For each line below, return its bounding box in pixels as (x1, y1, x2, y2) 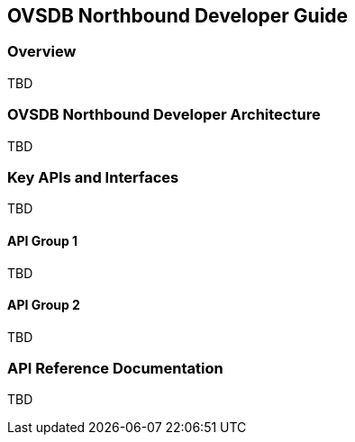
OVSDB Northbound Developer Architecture (7, 105, 321, 124)
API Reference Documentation (7, 359, 223, 378)
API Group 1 (7, 232, 78, 248)
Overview (7, 42, 77, 61)
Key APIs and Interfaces (7, 167, 179, 186)
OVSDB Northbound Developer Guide (7, 5, 349, 27)
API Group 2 (7, 297, 80, 313)
